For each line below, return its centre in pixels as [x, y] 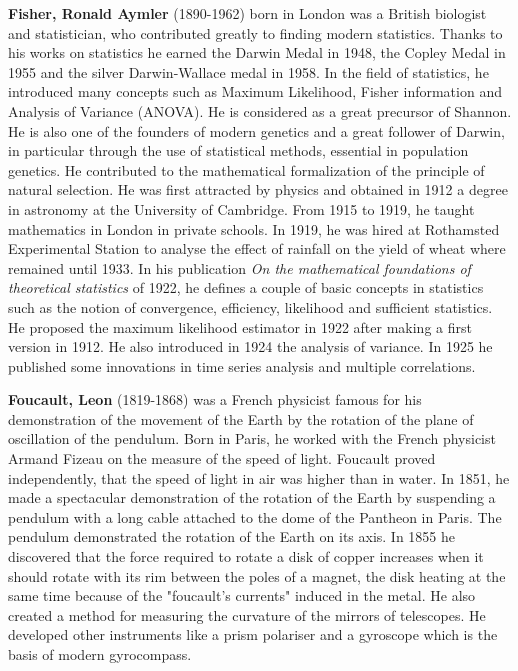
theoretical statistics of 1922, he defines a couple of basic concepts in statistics [246, 287]
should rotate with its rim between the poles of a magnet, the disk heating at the [257, 575]
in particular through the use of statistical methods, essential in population [238, 150]
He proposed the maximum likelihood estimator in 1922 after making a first [240, 326]
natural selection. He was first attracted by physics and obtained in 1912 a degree [258, 189]
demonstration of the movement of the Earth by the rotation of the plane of [241, 418]
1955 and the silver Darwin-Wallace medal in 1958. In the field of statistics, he [248, 71]
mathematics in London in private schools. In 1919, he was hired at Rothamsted [254, 228]
